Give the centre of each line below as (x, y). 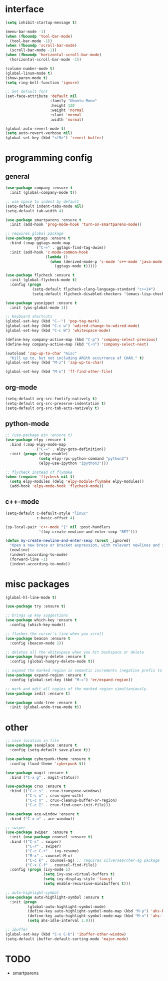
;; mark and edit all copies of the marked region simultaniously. (77, 689)
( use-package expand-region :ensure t (45, 675)
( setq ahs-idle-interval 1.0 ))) (61, 921)
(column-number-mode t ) (30, 69)
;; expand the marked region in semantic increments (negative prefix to (84, 671)
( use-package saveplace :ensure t (41, 745)
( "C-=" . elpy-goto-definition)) (71, 449)
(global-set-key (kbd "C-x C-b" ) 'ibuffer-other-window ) (66, 934)
